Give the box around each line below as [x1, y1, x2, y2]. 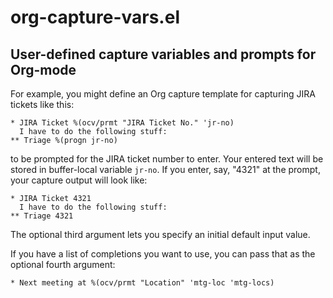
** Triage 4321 [10, 211, 74, 221]
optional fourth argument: [10, 259, 116, 270]
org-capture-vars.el [10, 6, 180, 29]
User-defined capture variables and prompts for [10, 46, 317, 63]
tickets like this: [10, 99, 75, 110]
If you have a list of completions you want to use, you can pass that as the [10, 248, 316, 260]
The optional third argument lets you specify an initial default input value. [10, 229, 311, 240]
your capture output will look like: [10, 174, 148, 186]
